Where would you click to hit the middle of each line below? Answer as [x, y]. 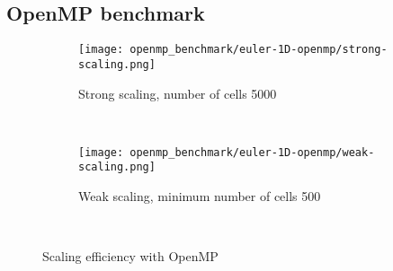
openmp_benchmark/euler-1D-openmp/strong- [259, 50]
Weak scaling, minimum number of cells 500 [200, 196]
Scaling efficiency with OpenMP [130, 256]
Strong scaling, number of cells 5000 [178, 93]
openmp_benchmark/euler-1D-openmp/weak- [252, 152]
